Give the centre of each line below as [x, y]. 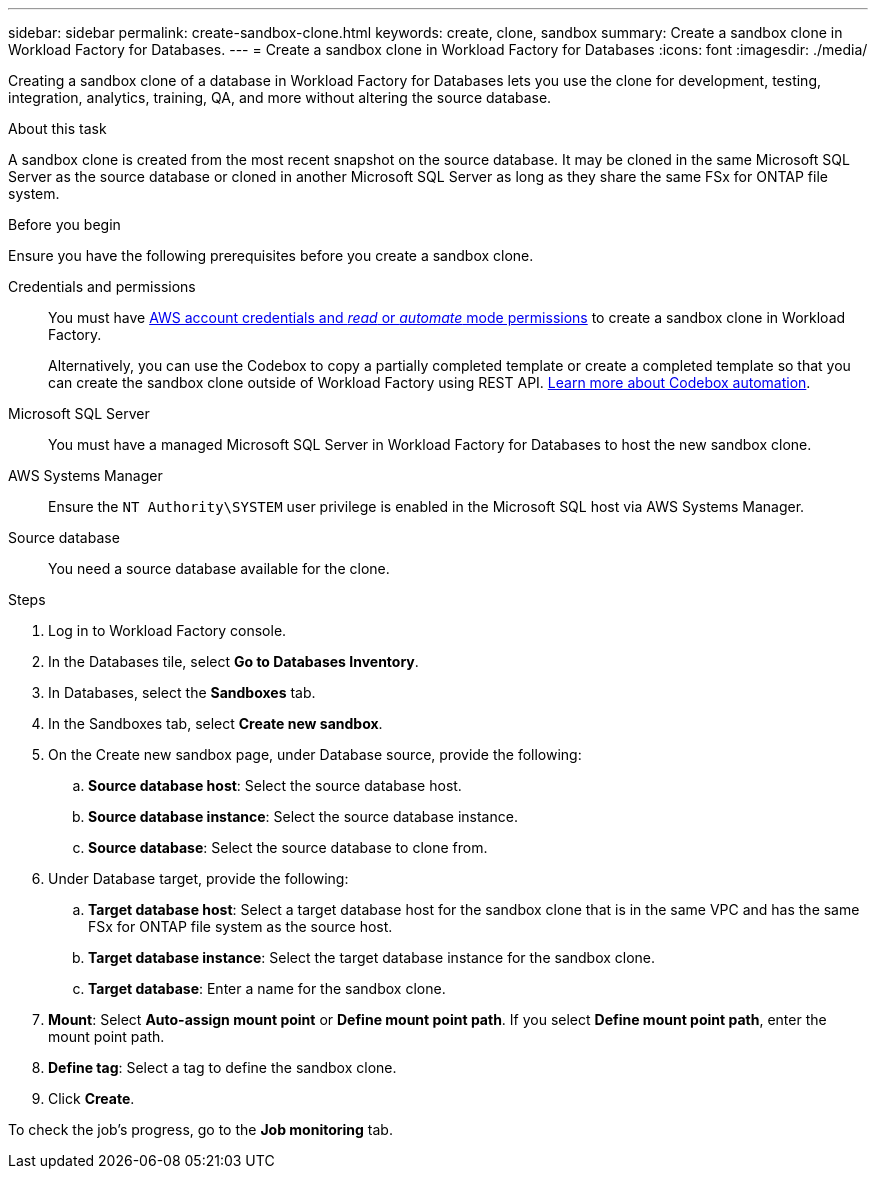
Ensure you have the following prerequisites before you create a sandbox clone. [271, 255]
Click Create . [91, 1098]
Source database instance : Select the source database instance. [303, 816]
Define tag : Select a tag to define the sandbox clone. [222, 1067]
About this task [57, 128]
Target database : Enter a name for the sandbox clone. [267, 988]
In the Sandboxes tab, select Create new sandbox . [215, 723]
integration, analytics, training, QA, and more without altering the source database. [280, 97]
